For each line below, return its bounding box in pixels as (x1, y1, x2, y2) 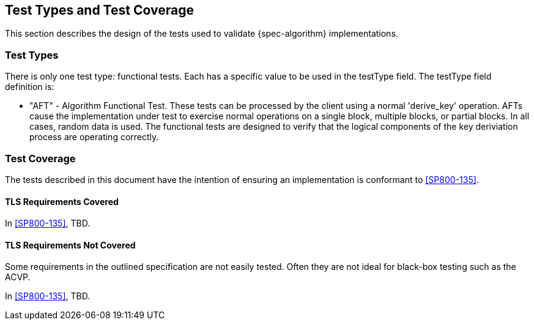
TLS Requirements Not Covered (5, 239, 136, 250)
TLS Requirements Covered (5, 196, 119, 207)
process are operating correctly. (29, 132, 159, 143)
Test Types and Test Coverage (5, 2, 194, 18)
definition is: (5, 81, 54, 92)
